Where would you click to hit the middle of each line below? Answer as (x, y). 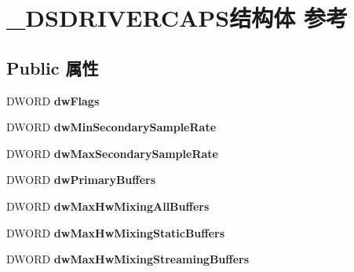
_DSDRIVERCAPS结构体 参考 (177, 18)
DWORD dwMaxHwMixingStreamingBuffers (128, 259)
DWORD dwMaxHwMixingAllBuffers (108, 206)
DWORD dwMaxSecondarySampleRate (112, 153)
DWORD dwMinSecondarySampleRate (111, 127)
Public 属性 (53, 67)
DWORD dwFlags (53, 100)
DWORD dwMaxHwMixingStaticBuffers (116, 232)
